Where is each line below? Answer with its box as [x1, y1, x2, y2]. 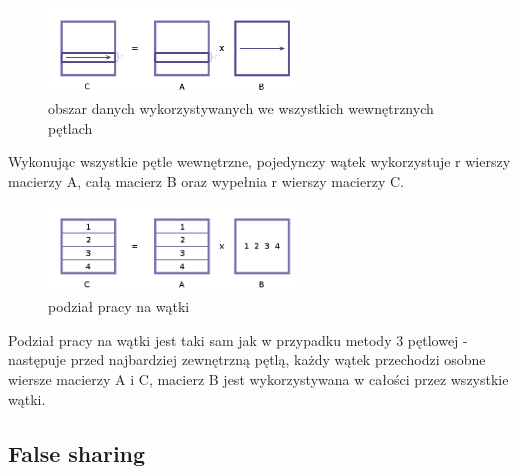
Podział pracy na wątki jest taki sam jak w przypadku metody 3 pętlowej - [8, 329, 468, 350]
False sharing [8, 437, 146, 468]
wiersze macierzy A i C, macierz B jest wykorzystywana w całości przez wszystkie [8, 368, 509, 389]
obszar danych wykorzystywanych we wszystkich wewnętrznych [48, 98, 434, 119]
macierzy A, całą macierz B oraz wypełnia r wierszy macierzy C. [8, 170, 404, 191]
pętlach [48, 117, 93, 138]
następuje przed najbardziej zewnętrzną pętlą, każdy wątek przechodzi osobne [8, 349, 486, 370]
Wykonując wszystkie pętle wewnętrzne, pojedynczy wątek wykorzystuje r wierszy [8, 151, 511, 172]
